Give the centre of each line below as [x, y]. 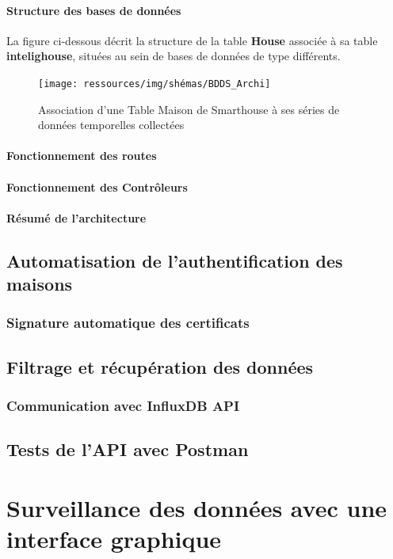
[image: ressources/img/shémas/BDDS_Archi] [155, 84]
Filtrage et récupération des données [160, 366]
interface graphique [114, 539]
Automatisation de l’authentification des [175, 260]
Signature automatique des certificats [128, 323]
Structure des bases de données [94, 10]
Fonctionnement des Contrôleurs [97, 186]
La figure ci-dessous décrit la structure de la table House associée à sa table [192, 40]
